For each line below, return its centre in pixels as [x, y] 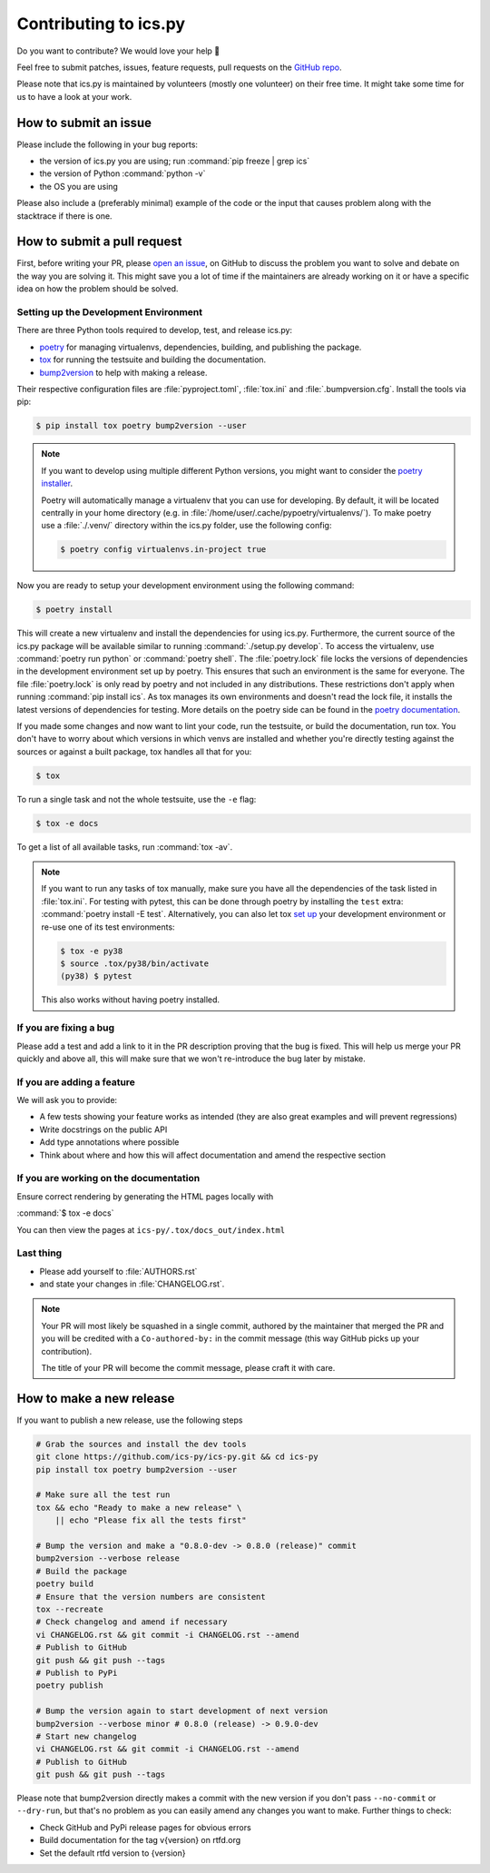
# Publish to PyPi [77, 1672]
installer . [57, 483]
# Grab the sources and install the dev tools [141, 1444]
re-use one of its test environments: [108, 927]
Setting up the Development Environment [110, 312]
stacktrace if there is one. [64, 216]
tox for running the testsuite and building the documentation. [153, 360]
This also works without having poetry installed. [131, 1000]
